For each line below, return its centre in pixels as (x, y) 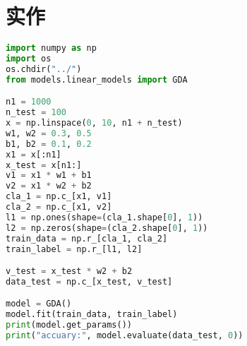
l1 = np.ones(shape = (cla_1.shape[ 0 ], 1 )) (104, 217)
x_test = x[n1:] (44, 165)
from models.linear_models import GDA (97, 79)
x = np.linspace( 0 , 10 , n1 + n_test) (94, 123)
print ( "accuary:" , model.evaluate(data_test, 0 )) (125, 336)
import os (29, 59)
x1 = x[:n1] (34, 154)
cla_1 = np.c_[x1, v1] (59, 197)
